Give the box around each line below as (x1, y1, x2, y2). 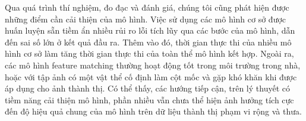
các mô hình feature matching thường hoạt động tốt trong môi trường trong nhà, (5, 58, 301, 71)
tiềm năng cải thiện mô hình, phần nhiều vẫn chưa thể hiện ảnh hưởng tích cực (5, 93, 294, 106)
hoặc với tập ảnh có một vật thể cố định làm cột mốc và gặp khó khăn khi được (5, 70, 297, 83)
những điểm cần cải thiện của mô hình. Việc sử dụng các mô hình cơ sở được (5, 12, 286, 25)
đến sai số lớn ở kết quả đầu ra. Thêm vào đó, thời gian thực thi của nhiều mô (5, 35, 292, 48)
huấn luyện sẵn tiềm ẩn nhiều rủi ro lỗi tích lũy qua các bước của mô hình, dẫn (5, 24, 295, 37)
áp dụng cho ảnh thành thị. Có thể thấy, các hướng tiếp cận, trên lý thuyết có (5, 82, 290, 94)
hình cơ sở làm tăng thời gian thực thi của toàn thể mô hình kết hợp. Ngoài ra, (5, 47, 294, 60)
